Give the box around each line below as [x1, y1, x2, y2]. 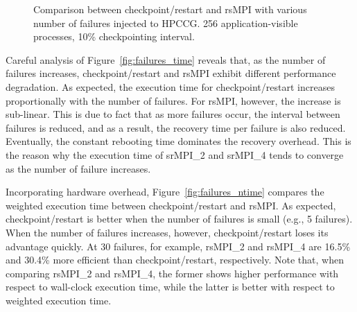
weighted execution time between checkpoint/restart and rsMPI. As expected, [6, 198, 336, 212]
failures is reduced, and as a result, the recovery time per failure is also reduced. [6, 120, 346, 135]
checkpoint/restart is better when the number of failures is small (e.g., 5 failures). [6, 211, 353, 226]
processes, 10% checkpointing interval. [33, 29, 195, 44]
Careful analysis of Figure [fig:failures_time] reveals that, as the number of [6, 52, 326, 67]
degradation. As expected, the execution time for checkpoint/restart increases [6, 79, 335, 94]
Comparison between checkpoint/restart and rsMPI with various [33, 2, 307, 16]
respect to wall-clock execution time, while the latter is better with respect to [6, 279, 335, 294]
